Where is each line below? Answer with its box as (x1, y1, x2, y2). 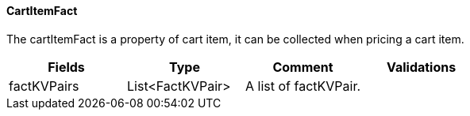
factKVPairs (9, 77, 79, 94)
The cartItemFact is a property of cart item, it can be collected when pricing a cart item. (6, 32, 464, 46)
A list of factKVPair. (245, 77, 361, 94)
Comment (272, 58, 333, 75)
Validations (386, 58, 457, 75)
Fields (48, 58, 85, 75)
